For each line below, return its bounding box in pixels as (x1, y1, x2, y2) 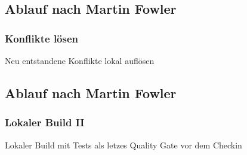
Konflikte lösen (5, 31, 79, 45)
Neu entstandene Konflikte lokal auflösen (5, 54, 155, 66)
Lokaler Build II (5, 115, 85, 130)
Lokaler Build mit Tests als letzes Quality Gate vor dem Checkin (5, 138, 242, 151)
